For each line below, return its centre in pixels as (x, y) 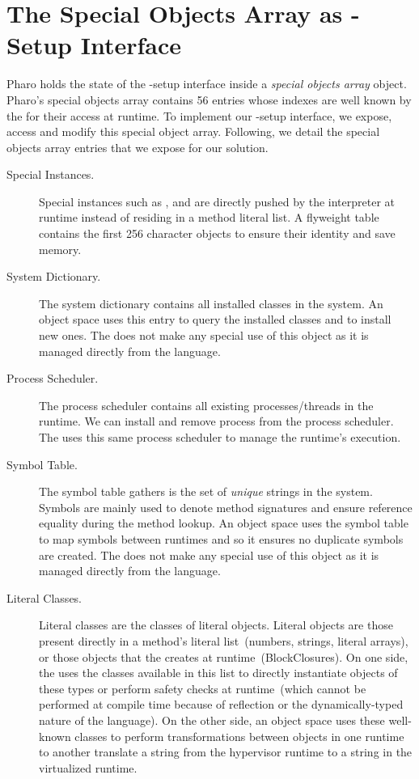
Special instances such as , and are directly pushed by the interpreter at (217, 201)
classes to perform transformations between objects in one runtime (239, 736)
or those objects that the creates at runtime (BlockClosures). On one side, (224, 656)
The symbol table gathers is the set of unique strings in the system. (206, 491)
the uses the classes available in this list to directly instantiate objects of (218, 673)
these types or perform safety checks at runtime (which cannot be (203, 688)
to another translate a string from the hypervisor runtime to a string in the (226, 752)
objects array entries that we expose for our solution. (138, 147)
